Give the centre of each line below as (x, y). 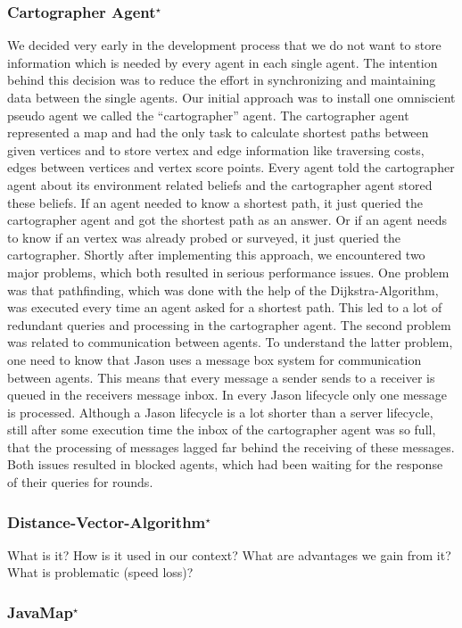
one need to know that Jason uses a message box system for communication (214, 359)
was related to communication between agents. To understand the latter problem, (230, 342)
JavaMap (40, 611)
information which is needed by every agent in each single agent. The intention (223, 62)
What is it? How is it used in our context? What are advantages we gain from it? (229, 554)
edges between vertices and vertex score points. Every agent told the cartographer (231, 167)
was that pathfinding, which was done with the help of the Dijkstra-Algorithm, (223, 289)
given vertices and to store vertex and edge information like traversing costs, (216, 149)
